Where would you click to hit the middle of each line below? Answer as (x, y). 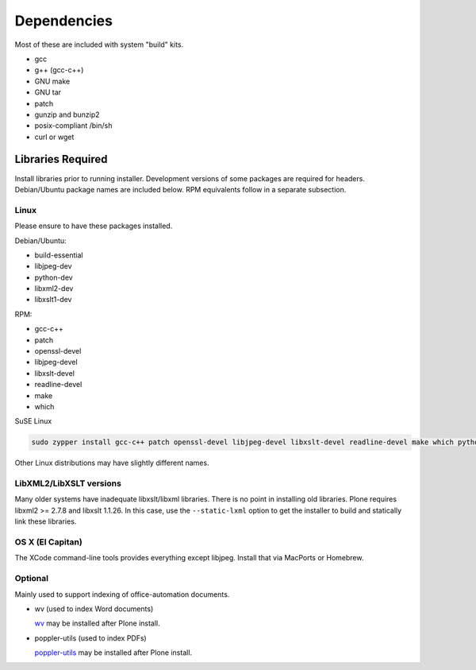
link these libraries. (46, 521)
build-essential (59, 255)
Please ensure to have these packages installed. (94, 226)
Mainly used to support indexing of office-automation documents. (122, 594)
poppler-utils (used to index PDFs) (90, 638)
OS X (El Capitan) (48, 542)
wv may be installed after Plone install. (97, 623)
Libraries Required (61, 159)
